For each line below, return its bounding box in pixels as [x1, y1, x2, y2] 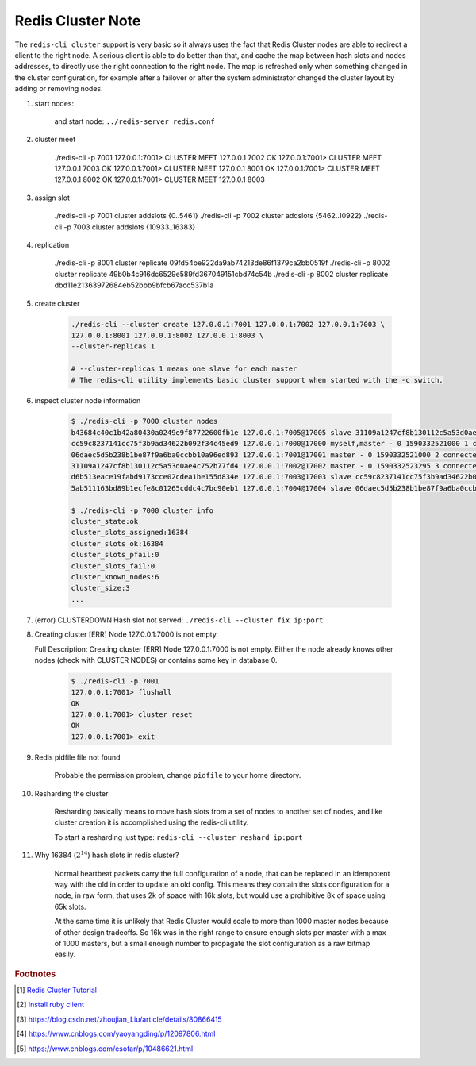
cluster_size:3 [71, 583, 130, 593]
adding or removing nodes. [14, 84, 103, 94]
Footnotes [14, 968, 56, 979]
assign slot [34, 193, 71, 202]
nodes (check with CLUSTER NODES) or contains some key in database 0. [34, 655, 278, 664]
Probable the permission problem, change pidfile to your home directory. [54, 771, 301, 780]
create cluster [34, 298, 80, 308]
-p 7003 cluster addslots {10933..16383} [63, 222, 196, 232]
